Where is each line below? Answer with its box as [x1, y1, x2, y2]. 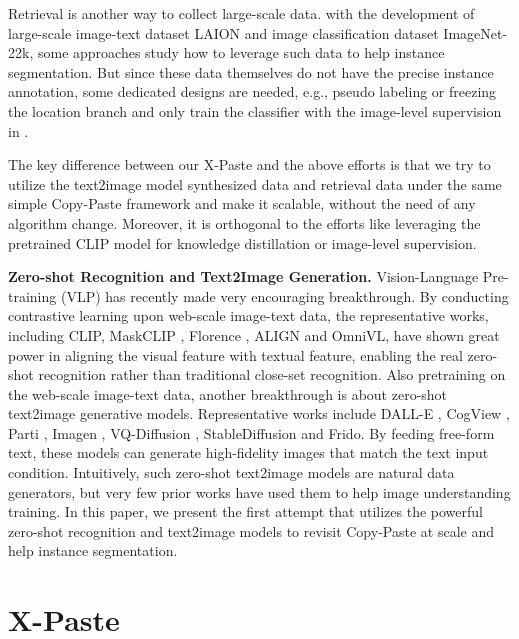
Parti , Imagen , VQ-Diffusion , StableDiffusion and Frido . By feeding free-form [8, 422, 495, 443]
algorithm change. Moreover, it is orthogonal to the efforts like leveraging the [8, 212, 481, 233]
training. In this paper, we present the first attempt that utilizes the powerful [8, 501, 483, 522]
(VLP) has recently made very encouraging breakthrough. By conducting [60, 285, 509, 306]
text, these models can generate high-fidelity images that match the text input [8, 442, 489, 463]
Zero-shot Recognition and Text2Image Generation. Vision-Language [8, 266, 479, 287]
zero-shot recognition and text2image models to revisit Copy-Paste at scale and [8, 520, 494, 541]
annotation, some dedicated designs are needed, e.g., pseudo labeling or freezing [8, 81, 497, 102]
